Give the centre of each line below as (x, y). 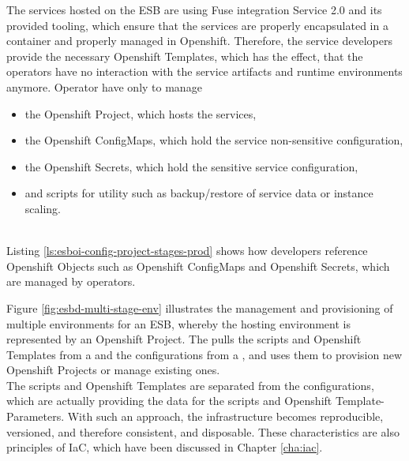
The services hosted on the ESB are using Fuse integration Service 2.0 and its (194, 9)
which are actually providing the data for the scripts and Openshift (169, 401)
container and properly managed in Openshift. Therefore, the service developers (199, 41)
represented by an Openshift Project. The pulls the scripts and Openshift (184, 339)
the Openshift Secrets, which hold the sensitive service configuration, (191, 166)
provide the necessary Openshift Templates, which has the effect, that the (185, 56)
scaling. (43, 208)
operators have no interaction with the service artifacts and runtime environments (204, 71)
